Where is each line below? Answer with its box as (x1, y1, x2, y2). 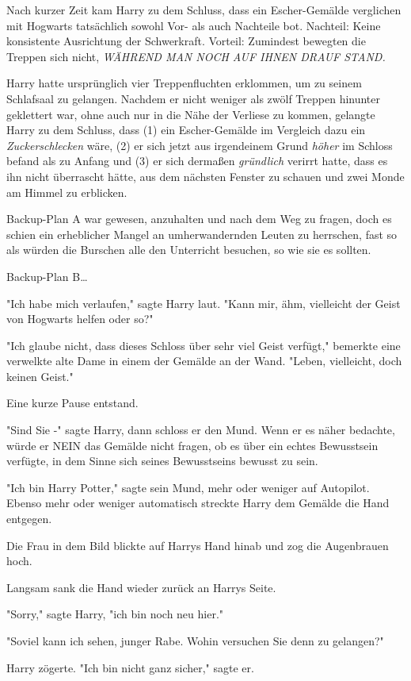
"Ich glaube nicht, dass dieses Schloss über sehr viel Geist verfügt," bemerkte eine (6, 337, 401, 353)
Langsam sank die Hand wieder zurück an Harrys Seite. (6, 579, 276, 595)
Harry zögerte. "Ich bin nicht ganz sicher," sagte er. (6, 659, 254, 675)
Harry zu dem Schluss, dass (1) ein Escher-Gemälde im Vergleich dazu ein (6, 121, 366, 138)
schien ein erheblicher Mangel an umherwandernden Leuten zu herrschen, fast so (6, 225, 398, 242)
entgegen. (6, 510, 52, 527)
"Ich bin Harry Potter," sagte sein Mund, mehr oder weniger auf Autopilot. (6, 479, 370, 495)
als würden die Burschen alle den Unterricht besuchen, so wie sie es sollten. (6, 241, 371, 258)
